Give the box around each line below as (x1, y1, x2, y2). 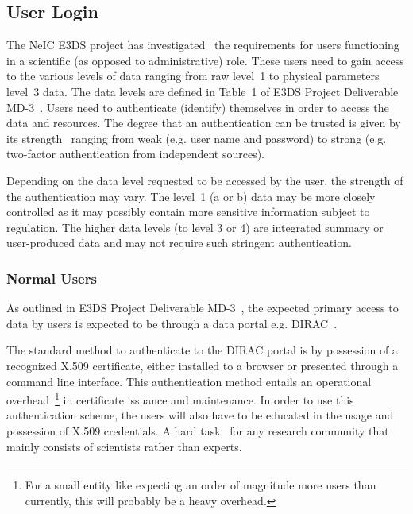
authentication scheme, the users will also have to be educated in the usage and (6, 407, 394, 423)
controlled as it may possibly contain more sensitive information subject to (6, 203, 370, 220)
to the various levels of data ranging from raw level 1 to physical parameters (6, 68, 380, 84)
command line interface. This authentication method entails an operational (6, 373, 372, 389)
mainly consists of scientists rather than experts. (6, 438, 242, 454)
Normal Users (6, 268, 97, 288)
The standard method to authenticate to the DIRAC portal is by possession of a (6, 342, 398, 358)
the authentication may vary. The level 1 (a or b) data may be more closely (6, 187, 376, 204)
